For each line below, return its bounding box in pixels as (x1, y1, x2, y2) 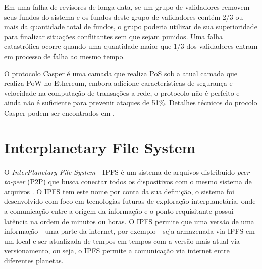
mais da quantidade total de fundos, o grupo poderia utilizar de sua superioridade (4, 21, 257, 32)
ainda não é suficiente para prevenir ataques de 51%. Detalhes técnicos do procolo (4, 97, 257, 108)
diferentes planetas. (4, 255, 64, 265)
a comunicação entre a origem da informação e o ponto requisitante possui (4, 206, 234, 217)
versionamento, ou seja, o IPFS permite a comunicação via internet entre (4, 245, 230, 256)
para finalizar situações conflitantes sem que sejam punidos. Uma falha (4, 31, 223, 41)
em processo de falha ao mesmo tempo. (4, 50, 125, 61)
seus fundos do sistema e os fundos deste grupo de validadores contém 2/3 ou (4, 11, 243, 22)
